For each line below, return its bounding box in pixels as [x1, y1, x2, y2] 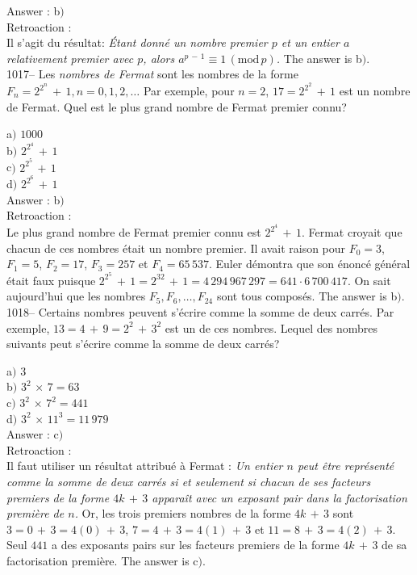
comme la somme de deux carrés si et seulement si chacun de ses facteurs [6, 473, 371, 489]
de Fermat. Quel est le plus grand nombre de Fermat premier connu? [6, 98, 347, 115]
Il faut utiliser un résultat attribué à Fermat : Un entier [6, 457, 283, 474]
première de [6, 505, 65, 522]
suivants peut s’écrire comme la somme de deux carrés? [6, 335, 280, 352]
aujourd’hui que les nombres [6, 287, 146, 304]
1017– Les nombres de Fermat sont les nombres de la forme [6, 65, 298, 82]
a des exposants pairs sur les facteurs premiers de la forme [52, 536, 340, 553]
